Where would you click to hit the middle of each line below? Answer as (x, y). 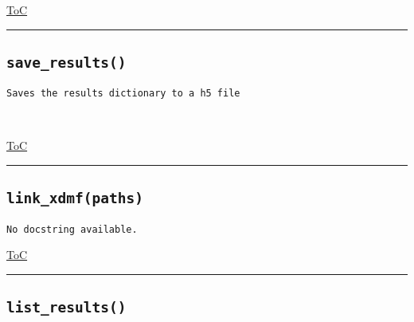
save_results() (66, 62)
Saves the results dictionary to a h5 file (123, 94)
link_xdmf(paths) (75, 198)
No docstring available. (72, 229)
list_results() (66, 308)
